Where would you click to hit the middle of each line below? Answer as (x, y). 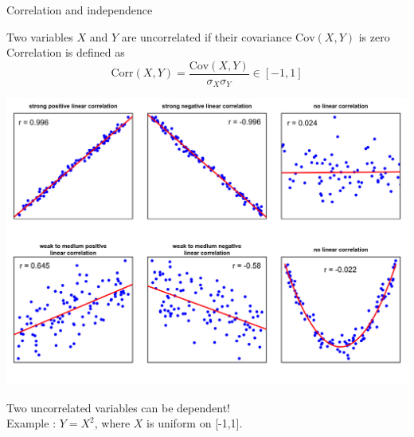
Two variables (40, 36)
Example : (31, 423)
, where (112, 423)
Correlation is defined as (66, 52)
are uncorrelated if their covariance (207, 36)
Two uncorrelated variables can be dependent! (118, 407)
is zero (374, 36)
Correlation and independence (80, 10)
